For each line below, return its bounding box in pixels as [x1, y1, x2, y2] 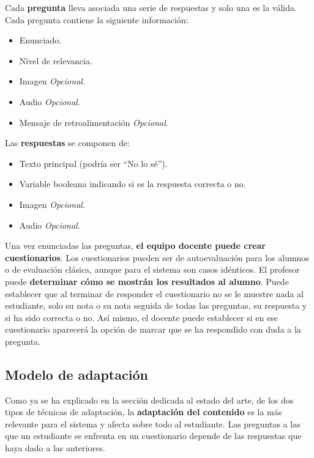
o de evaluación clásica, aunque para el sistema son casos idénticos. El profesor [5, 263, 300, 276]
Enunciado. [19, 34, 62, 46]
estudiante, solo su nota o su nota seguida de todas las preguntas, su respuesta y [5, 299, 307, 312]
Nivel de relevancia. [19, 54, 92, 67]
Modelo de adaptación [5, 364, 148, 383]
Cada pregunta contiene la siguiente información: [5, 13, 189, 26]
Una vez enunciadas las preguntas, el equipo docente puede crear [5, 239, 266, 252]
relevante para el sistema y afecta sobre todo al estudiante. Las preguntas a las [5, 417, 301, 430]
